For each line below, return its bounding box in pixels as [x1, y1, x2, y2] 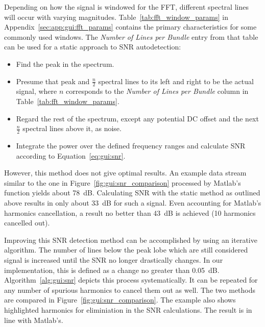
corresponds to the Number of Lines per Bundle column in [65, 86, 249, 96]
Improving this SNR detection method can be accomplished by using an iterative [4, 234, 257, 245]
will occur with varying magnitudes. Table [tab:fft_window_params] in [4, 11, 228, 22]
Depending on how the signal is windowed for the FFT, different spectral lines [4, 2, 249, 12]
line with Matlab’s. [4, 314, 63, 325]
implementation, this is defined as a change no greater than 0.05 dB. [4, 264, 220, 275]
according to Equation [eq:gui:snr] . [16, 150, 126, 161]
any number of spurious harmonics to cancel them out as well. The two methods [4, 284, 256, 295]
